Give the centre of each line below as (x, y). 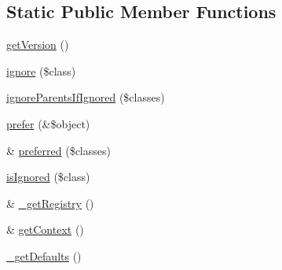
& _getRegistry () (50, 203)
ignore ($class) (41, 70)
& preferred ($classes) (59, 150)
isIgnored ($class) (48, 177)
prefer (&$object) (48, 123)
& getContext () (45, 229)
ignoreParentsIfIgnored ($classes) (86, 97)
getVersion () (38, 44)
